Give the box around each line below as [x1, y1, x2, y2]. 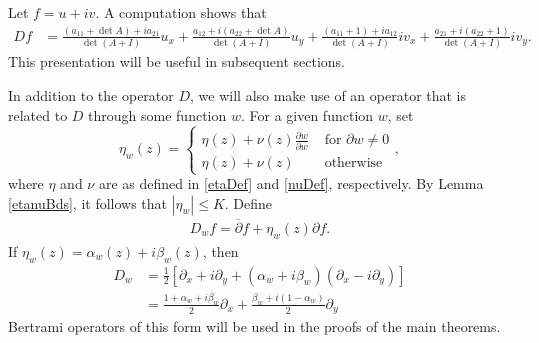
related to [8, 104, 68, 125]
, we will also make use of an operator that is [190, 84, 467, 105]
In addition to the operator [8, 84, 174, 105]
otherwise [324, 155, 383, 170]
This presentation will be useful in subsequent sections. [8, 51, 345, 72]
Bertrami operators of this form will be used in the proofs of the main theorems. [8, 316, 501, 337]
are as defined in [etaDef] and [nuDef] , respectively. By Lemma [98, 173, 484, 194]
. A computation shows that [95, 2, 267, 22]
